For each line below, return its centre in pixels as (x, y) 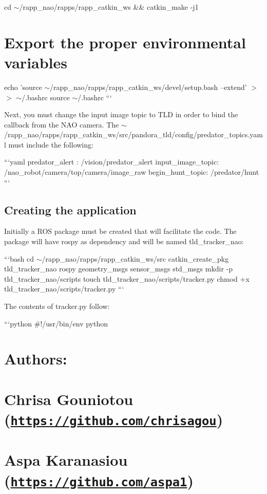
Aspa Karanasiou (66, 460)
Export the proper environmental (125, 42)
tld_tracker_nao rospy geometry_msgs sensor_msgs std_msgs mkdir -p (119, 269)
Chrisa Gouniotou (69, 399)
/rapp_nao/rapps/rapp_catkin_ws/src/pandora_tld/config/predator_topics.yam (133, 134)
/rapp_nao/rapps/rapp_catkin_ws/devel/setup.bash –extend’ (148, 87)
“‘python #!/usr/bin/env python (56, 323)
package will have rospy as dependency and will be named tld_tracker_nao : (124, 241)
